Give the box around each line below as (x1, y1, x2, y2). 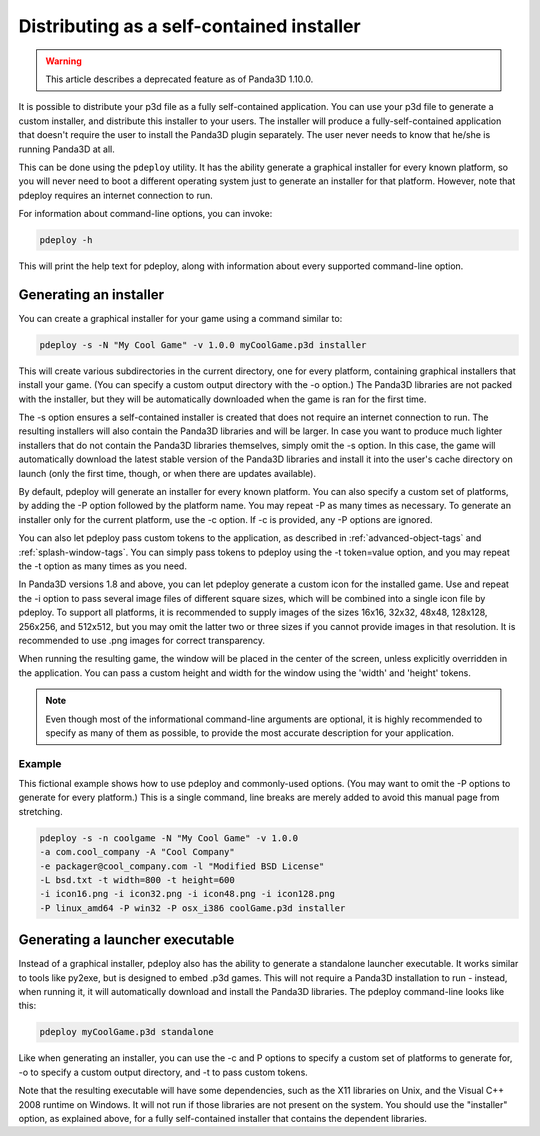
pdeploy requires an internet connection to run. (18, 189, 214, 201)
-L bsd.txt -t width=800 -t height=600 (39, 874, 235, 885)
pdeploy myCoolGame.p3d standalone (39, 1026, 214, 1038)
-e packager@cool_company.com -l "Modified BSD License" (39, 860, 325, 872)
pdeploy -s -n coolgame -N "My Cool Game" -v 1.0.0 (39, 832, 299, 844)
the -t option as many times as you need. (18, 560, 187, 572)
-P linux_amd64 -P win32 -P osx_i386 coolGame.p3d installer (39, 902, 346, 914)
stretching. (18, 805, 64, 817)
